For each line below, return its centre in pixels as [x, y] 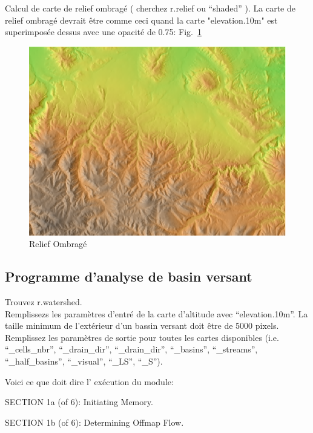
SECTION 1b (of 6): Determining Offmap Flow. [94, 422]
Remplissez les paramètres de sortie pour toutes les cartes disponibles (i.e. [142, 337]
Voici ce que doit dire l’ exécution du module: [89, 381]
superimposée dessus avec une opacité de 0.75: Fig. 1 [103, 32]
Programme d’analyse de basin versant [129, 276]
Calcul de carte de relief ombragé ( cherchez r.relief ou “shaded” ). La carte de [150, 8]
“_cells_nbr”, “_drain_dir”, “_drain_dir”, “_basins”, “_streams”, [131, 349]
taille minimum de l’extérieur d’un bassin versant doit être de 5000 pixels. [142, 326]
